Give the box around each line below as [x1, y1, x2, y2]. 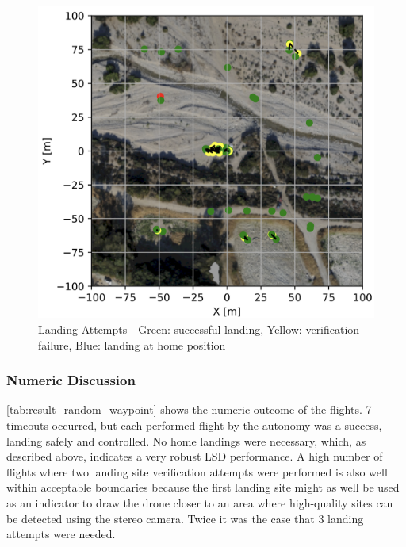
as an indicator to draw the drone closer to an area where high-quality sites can [6, 494, 393, 511]
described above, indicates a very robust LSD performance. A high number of [6, 448, 383, 465]
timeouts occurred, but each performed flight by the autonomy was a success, [6, 416, 382, 433]
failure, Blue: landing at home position [38, 336, 226, 353]
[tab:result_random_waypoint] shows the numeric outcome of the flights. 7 [6, 401, 372, 418]
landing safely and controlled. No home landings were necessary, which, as [6, 432, 366, 449]
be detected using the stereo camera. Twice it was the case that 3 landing [6, 510, 364, 526]
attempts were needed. [6, 526, 116, 542]
